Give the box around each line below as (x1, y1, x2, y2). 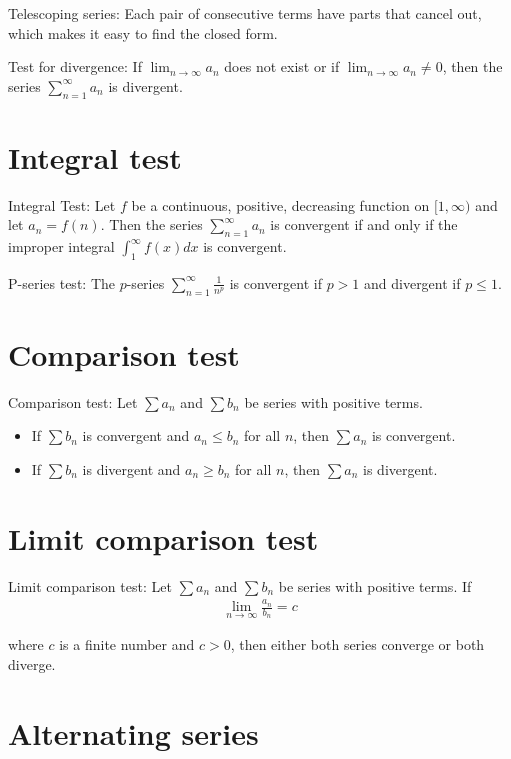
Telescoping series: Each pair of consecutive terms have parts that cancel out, (8, 3, 482, 23)
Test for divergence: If (8, 56, 142, 77)
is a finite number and (59, 634, 195, 655)
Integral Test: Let (8, 194, 116, 215)
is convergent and (82, 425, 190, 446)
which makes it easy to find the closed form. (8, 22, 278, 43)
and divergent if (364, 272, 461, 293)
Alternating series (8, 712, 259, 753)
